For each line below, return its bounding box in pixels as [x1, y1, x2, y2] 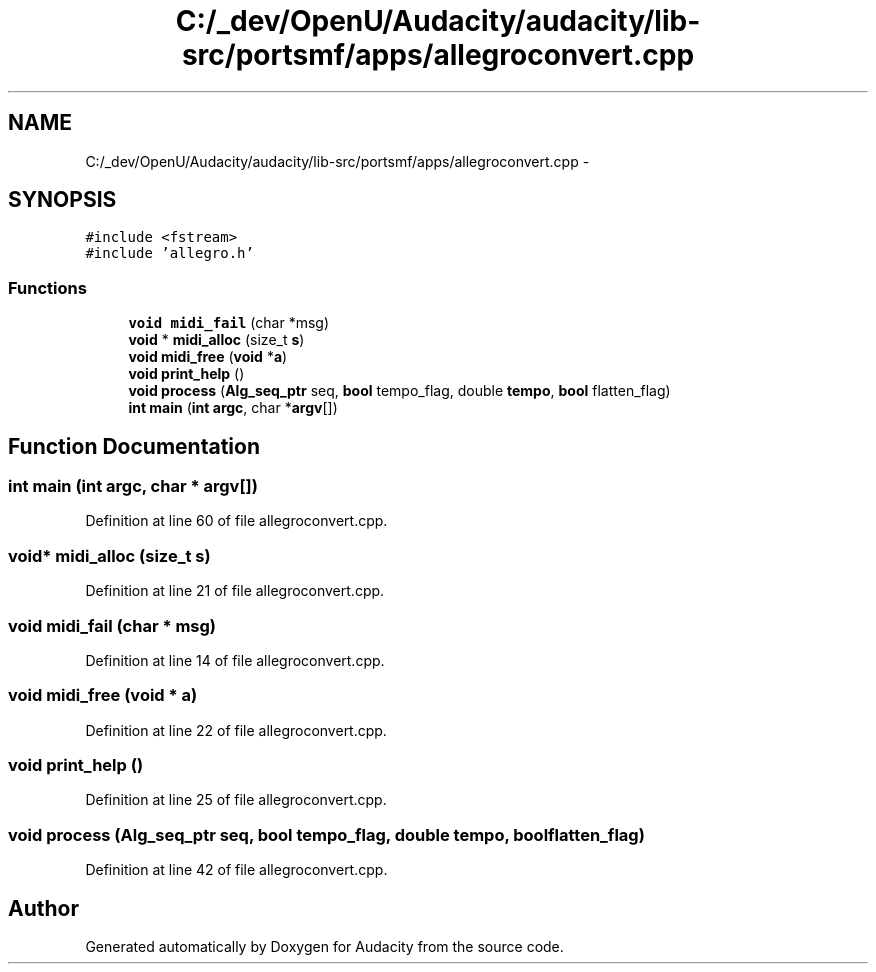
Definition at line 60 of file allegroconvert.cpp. [85, 512, 388, 530]
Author [8, 895, 79, 921]
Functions [8, 277, 87, 298]
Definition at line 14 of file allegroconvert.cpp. [85, 651, 385, 669]
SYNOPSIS [8, 187, 117, 213]
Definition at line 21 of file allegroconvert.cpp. [85, 582, 385, 600]
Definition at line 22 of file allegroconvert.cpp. [85, 721, 387, 739]
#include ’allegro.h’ [85, 245, 254, 262]
